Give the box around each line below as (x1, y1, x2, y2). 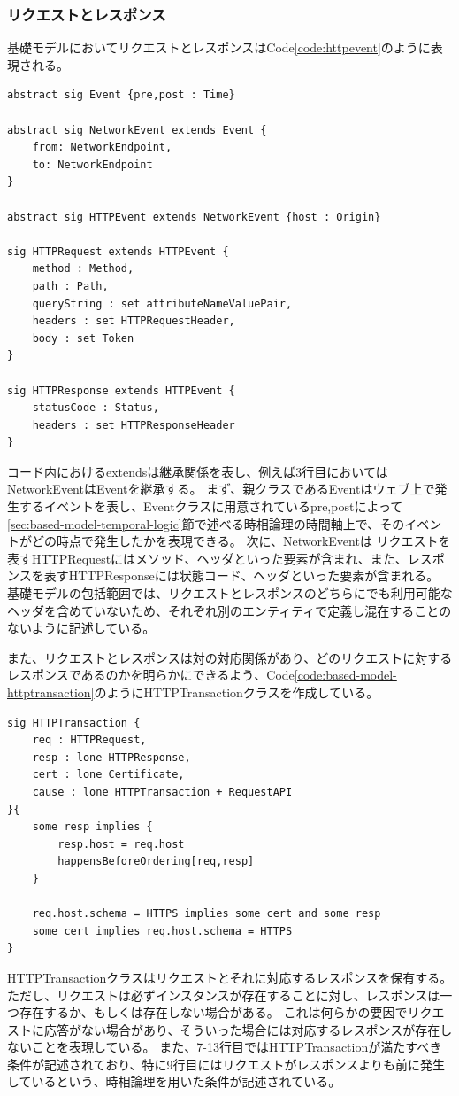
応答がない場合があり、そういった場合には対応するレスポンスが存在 (43, 1020, 440, 1038)
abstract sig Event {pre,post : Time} (7, 89, 235, 102)
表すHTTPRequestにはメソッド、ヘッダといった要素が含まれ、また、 (7, 548, 408, 567)
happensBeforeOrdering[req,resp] (57, 855, 255, 868)
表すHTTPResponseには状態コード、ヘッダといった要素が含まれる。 (43, 566, 440, 585)
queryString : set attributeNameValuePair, (32, 297, 293, 310)
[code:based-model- (294, 665, 397, 684)
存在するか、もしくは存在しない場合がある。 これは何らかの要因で (19, 1003, 408, 1022)
